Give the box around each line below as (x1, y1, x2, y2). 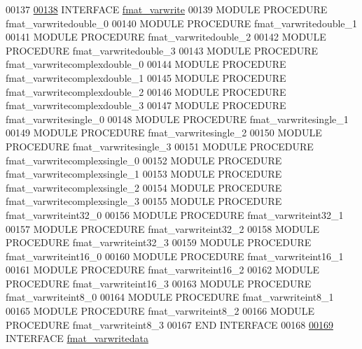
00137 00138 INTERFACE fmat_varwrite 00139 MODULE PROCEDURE (6, 2, 328, 16)
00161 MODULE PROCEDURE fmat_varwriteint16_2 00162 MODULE (6, 262, 320, 277)
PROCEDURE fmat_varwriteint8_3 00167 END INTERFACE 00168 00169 (6, 317, 333, 332)
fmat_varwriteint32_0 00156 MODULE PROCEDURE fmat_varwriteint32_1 (6, 207, 344, 222)
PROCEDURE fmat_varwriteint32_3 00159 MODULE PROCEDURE (6, 235, 312, 250)
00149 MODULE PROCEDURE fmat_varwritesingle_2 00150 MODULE (6, 125, 322, 140)
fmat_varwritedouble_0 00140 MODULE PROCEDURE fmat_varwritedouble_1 (6, 15, 358, 30)
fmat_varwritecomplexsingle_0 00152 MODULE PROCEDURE (6, 152, 282, 167)
